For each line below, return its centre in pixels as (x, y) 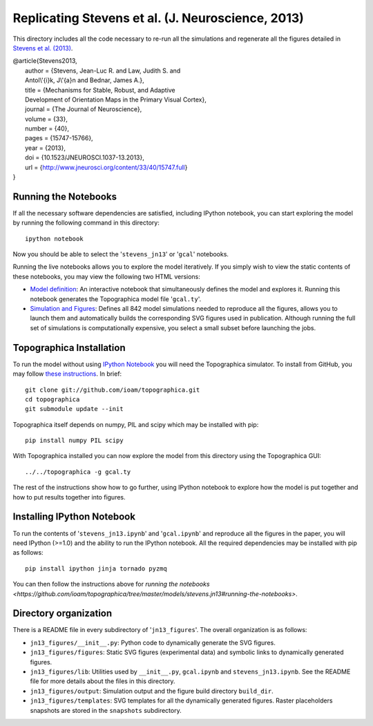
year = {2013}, (45, 148)
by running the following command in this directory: (86, 223)
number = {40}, (47, 128)
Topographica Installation (69, 348)
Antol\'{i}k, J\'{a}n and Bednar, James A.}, (85, 80)
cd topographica (52, 399)
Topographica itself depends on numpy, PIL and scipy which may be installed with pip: (136, 424)
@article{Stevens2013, (45, 61)
